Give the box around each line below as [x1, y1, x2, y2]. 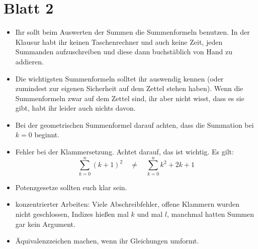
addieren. [15, 56, 44, 66]
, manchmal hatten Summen [166, 208, 254, 219]
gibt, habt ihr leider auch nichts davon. [15, 103, 136, 113]
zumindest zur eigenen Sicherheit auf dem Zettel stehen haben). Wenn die [15, 83, 243, 94]
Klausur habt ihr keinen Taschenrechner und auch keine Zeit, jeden [15, 36, 223, 47]
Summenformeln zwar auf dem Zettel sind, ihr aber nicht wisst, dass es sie [15, 93, 244, 103]
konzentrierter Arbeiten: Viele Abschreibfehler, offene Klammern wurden [15, 199, 240, 209]
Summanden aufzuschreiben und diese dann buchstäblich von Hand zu [15, 46, 233, 57]
